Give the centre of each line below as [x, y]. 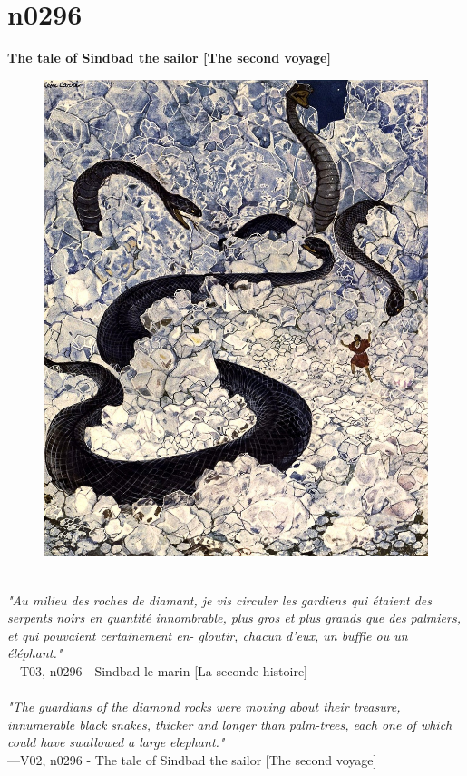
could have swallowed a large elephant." [116, 742]
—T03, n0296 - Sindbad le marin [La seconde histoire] [157, 670]
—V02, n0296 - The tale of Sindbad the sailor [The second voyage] [192, 759]
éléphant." [35, 653]
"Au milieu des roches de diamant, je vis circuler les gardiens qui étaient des [220, 599]
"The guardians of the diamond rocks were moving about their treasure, [204, 707]
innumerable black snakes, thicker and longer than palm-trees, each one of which [230, 724]
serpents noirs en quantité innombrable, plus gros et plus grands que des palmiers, [234, 618]
